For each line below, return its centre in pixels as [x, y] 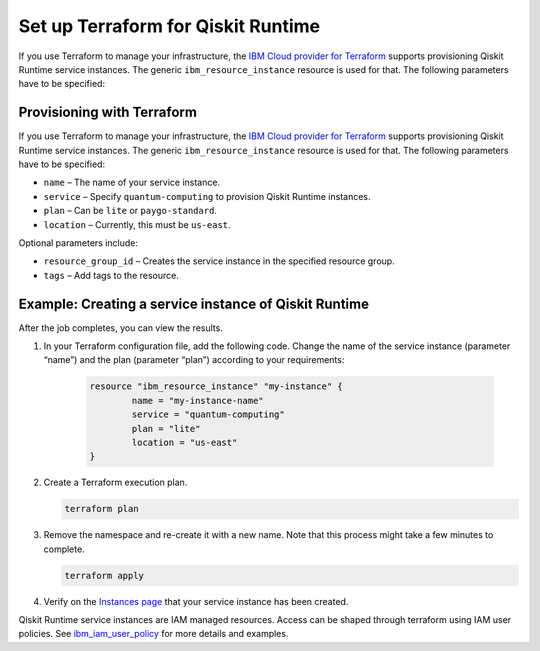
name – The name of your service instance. [131, 182]
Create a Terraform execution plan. [115, 482]
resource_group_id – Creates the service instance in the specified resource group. [219, 261]
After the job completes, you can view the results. [121, 327]
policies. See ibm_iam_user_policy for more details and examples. [153, 634]
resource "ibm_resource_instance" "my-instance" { [216, 386]
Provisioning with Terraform [107, 112]
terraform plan [101, 509]
